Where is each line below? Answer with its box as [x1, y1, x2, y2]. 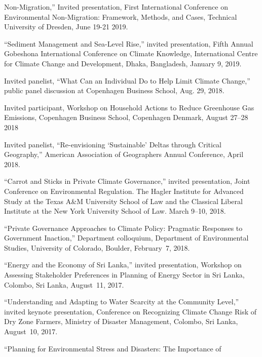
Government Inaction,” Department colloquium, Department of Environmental [4, 232, 249, 243]
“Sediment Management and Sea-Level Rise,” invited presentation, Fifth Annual [4, 38, 253, 49]
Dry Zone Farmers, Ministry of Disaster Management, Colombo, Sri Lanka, [4, 316, 238, 327]
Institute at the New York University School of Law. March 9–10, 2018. [4, 206, 226, 216]
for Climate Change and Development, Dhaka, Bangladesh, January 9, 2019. [4, 58, 242, 68]
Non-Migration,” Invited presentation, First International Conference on [4, 2, 228, 12]
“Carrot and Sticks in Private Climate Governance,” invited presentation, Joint [4, 176, 250, 186]
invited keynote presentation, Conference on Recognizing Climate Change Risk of [4, 306, 256, 316]
